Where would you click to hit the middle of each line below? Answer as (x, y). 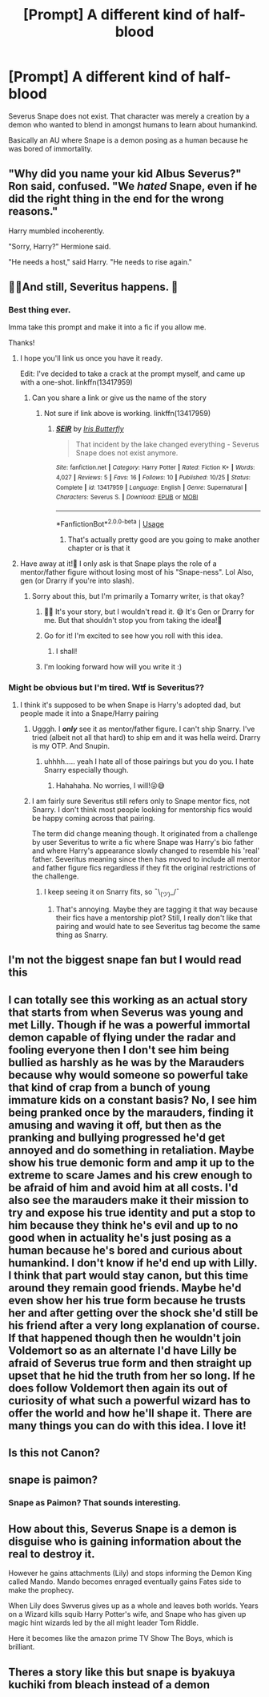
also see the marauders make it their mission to (129, 1200)
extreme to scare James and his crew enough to (130, 1175)
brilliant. (22, 1647)
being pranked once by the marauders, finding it (131, 1112)
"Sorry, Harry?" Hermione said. (60, 246)
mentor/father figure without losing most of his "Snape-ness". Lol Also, (137, 572)
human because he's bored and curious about (125, 1250)
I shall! (66, 651)
